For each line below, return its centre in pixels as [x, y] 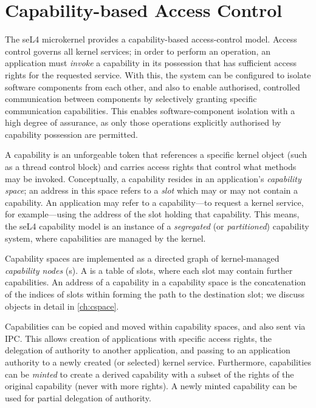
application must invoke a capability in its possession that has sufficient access [151, 63]
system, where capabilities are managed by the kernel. [105, 238]
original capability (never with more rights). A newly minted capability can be [151, 386]
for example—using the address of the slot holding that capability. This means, [152, 214]
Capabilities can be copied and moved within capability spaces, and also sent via [155, 326]
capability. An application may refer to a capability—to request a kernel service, [154, 202]
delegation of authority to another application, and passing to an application [148, 350]
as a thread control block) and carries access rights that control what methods [151, 167]
